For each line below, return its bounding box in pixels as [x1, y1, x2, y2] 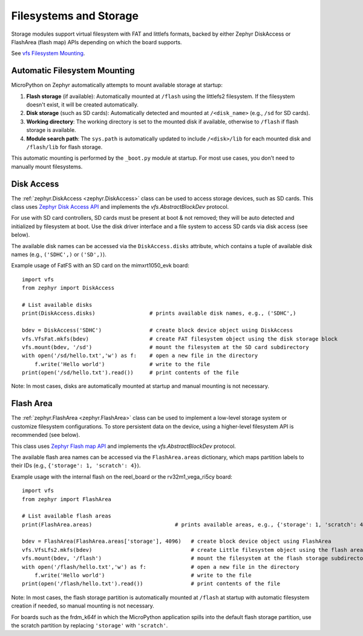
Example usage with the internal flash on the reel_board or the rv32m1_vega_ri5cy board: [11, 473, 233, 480]
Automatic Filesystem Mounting [11, 65, 136, 76]
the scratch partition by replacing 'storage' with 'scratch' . [11, 621, 168, 629]
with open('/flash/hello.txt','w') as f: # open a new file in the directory [22, 563, 299, 570]
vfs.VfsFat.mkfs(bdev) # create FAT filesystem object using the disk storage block [22, 335, 338, 342]
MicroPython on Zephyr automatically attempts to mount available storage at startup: [11, 82, 223, 89]
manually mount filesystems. [11, 163, 83, 170]
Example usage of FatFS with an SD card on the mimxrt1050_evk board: [11, 262, 190, 269]
